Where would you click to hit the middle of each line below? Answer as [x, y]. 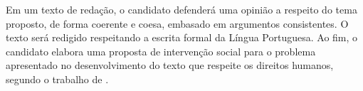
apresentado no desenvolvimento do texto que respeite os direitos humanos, [170, 65]
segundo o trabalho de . [57, 79]
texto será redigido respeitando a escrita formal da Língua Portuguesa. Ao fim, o [182, 37]
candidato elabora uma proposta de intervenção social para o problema [161, 51]
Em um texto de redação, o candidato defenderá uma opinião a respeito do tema [181, 9]
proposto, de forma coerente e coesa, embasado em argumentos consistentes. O [177, 23]
